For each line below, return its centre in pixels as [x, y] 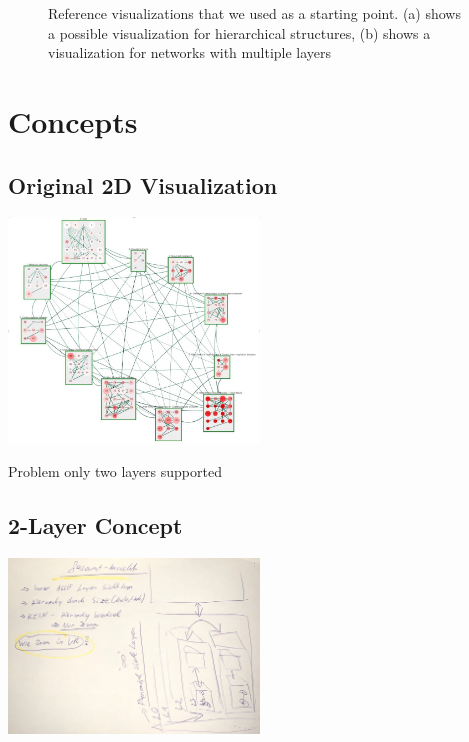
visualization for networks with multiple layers [190, 52]
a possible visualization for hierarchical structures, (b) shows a [239, 32]
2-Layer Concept [95, 525]
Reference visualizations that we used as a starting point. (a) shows [254, 13]
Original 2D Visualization [143, 184]
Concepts [73, 120]
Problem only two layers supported [115, 471]
